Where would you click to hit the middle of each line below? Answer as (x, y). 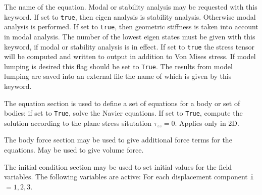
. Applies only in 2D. (207, 123)
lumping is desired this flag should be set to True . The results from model (118, 66)
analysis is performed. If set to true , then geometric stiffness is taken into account (131, 27)
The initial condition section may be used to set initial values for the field (118, 166)
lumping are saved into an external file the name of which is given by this (118, 76)
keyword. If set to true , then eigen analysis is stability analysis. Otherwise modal (130, 16)
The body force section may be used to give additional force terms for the (118, 140)
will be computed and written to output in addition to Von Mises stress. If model (130, 56)
